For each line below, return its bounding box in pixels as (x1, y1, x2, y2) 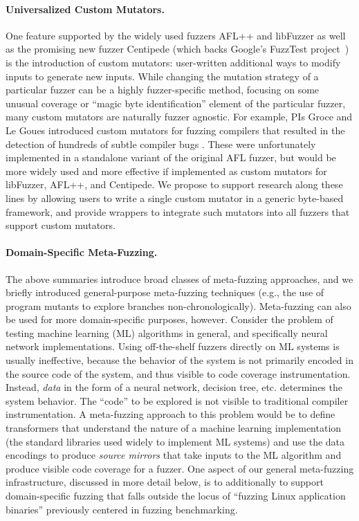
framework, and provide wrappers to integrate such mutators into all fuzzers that (6, 204, 350, 219)
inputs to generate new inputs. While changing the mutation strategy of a (6, 68, 319, 83)
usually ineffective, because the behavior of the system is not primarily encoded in (6, 353, 353, 367)
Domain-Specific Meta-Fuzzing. (6, 245, 158, 259)
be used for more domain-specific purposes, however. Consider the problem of (6, 312, 333, 327)
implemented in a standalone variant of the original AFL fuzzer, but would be (6, 150, 336, 165)
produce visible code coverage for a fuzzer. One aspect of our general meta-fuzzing (6, 461, 354, 475)
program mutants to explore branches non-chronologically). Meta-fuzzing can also (6, 298, 351, 313)
